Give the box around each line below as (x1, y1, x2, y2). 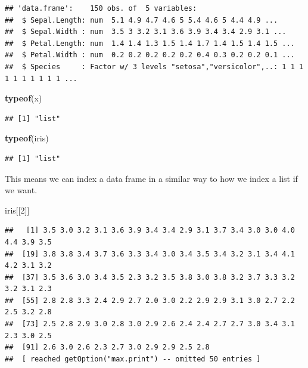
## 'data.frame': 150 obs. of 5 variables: (5, 4, 197, 13)
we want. (5, 184, 38, 196)
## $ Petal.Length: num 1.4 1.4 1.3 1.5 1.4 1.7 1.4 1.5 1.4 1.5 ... (5, 39, 295, 48)
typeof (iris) (5, 132, 49, 144)
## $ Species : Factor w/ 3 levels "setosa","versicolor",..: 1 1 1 (5, 62, 304, 71)
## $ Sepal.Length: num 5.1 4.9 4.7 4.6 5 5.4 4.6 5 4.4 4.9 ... (5, 16, 278, 24)
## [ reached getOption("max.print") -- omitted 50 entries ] (5, 354, 261, 363)
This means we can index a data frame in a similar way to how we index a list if (5, 172, 298, 184)
